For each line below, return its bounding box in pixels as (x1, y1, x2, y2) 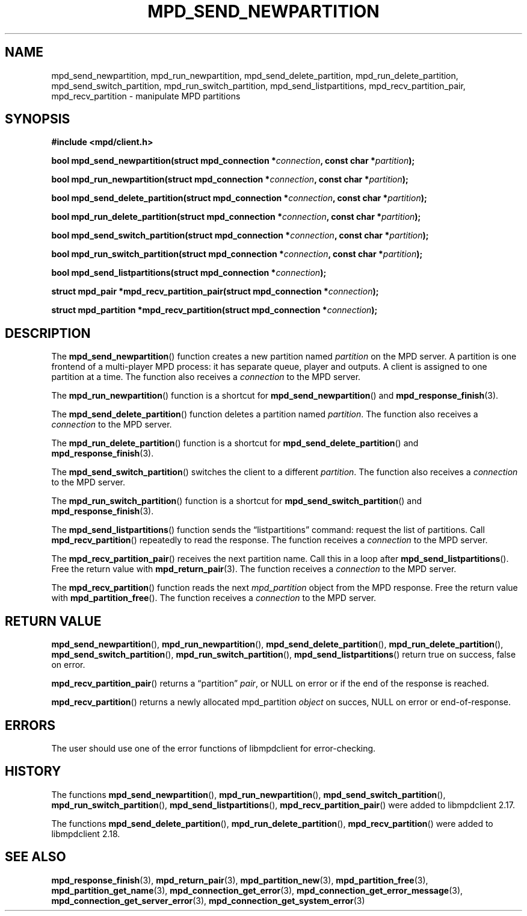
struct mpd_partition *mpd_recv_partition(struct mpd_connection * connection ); (51, 305, 378, 316)
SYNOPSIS (5, 111, 70, 127)
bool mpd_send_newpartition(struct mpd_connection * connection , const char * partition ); (51, 155, 415, 166)
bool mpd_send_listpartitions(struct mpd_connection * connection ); (51, 267, 327, 278)
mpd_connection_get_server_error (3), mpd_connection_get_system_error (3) (51, 895, 365, 906)
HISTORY (5, 764, 61, 779)
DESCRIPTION (5, 325, 91, 341)
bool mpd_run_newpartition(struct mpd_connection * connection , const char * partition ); (51, 174, 408, 185)
